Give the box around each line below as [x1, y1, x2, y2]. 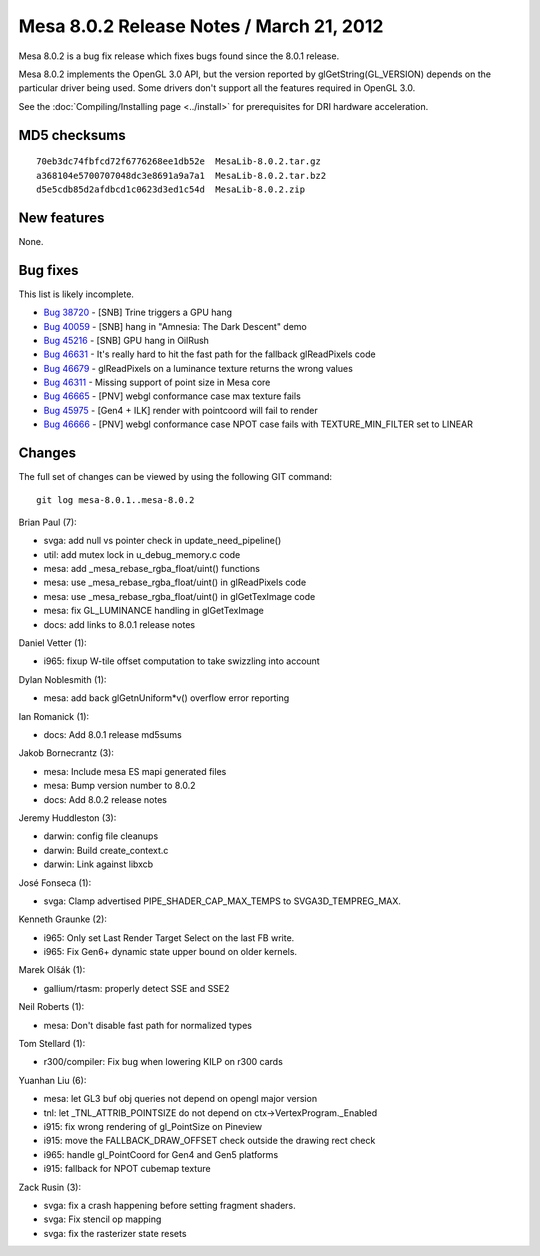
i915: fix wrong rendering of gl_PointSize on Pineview [43, 1120, 263, 1132]
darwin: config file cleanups [43, 830, 159, 842]
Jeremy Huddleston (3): [18, 811, 117, 824]
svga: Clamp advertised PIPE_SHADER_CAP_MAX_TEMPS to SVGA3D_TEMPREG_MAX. [43, 895, 402, 907]
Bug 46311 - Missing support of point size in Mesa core [43, 376, 271, 389]
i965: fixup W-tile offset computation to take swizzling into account [43, 655, 320, 667]
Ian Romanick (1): [18, 710, 90, 722]
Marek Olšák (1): [18, 964, 86, 976]
